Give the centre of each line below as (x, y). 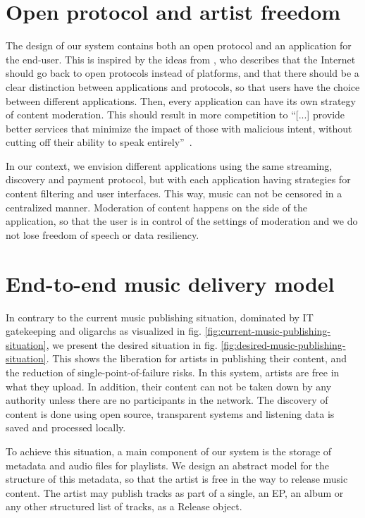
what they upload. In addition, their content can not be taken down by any (169, 386)
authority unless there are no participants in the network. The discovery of (167, 400)
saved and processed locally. (66, 427)
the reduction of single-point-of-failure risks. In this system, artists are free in (173, 372)
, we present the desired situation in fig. (132, 344)
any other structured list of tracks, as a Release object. (124, 506)
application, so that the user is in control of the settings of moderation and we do (182, 221)
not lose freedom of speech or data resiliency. (103, 234)
